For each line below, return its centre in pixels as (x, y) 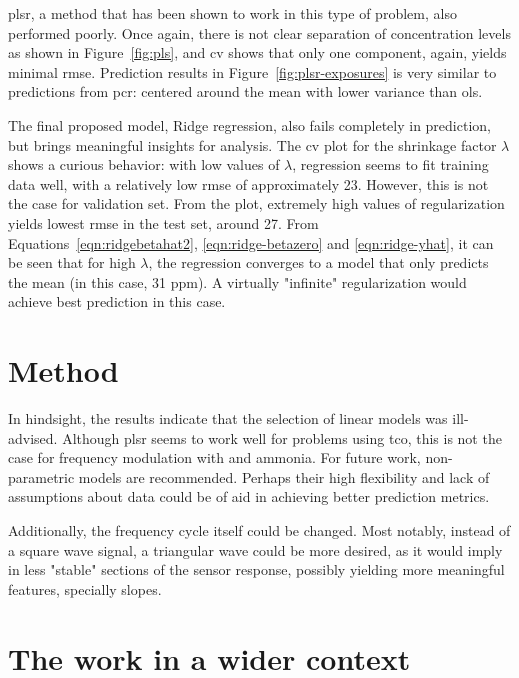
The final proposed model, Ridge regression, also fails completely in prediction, (249, 124)
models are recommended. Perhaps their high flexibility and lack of (284, 476)
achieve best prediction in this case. (117, 301)
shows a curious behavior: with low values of (144, 164)
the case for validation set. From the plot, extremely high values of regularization (256, 203)
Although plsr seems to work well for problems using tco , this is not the (282, 437)
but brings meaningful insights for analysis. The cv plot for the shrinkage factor (252, 144)
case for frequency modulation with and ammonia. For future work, (214, 457)
